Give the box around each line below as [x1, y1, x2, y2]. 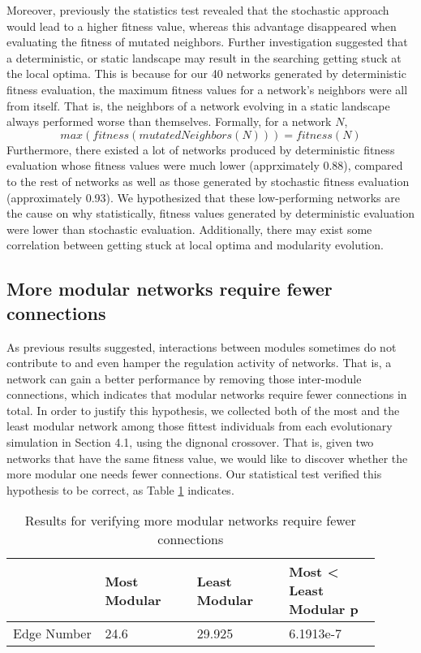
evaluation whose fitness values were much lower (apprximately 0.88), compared [6, 157, 403, 174]
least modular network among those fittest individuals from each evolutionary [6, 417, 393, 435]
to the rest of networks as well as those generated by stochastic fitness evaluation [6, 172, 410, 189]
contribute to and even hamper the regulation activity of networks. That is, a [6, 354, 392, 371]
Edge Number [13, 624, 92, 643]
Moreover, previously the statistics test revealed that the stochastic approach [6, 2, 389, 18]
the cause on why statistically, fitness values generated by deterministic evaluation [6, 205, 415, 222]
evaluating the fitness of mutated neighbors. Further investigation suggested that [6, 33, 408, 50]
